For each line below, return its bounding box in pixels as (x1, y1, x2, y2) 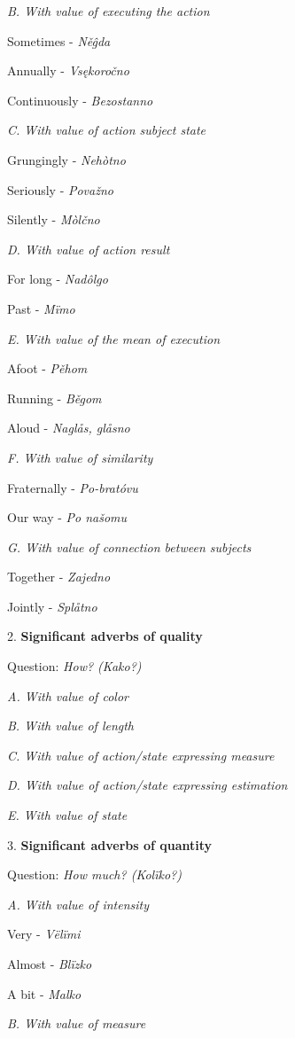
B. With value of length (7, 716, 135, 735)
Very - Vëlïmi (7, 925, 81, 943)
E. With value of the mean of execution (7, 329, 221, 347)
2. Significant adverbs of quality (7, 627, 203, 645)
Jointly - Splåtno (7, 597, 97, 615)
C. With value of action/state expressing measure (7, 745, 275, 764)
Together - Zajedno (7, 567, 111, 586)
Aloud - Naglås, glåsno (7, 418, 130, 437)
